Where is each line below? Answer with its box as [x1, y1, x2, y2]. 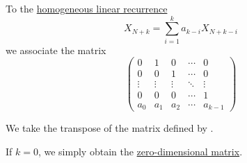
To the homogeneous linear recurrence [6, 1, 168, 15]
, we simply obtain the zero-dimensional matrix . [38, 144, 243, 158]
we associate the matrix [6, 42, 106, 57]
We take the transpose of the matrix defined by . [6, 121, 214, 135]
